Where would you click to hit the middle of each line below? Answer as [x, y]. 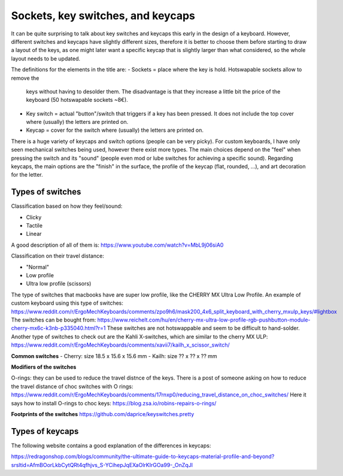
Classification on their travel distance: [57, 256]
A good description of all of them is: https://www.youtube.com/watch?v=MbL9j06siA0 [117, 245]
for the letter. [27, 175]
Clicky [34, 217]
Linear [34, 234]
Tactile [34, 226]
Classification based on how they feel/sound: [67, 206]
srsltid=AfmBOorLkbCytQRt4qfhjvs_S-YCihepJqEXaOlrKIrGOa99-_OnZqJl [102, 465]
